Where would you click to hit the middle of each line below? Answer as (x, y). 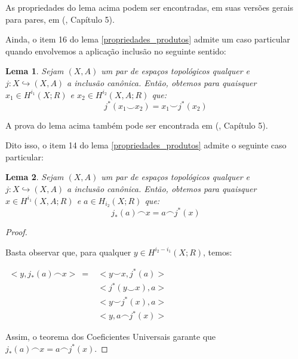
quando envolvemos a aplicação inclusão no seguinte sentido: (116, 51)
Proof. (16, 231)
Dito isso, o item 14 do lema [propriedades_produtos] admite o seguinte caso (146, 145)
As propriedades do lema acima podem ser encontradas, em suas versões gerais (149, 7)
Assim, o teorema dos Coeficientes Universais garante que (111, 337)
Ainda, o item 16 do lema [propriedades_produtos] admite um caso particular (148, 39)
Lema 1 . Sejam (35, 71)
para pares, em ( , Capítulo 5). (60, 19)
